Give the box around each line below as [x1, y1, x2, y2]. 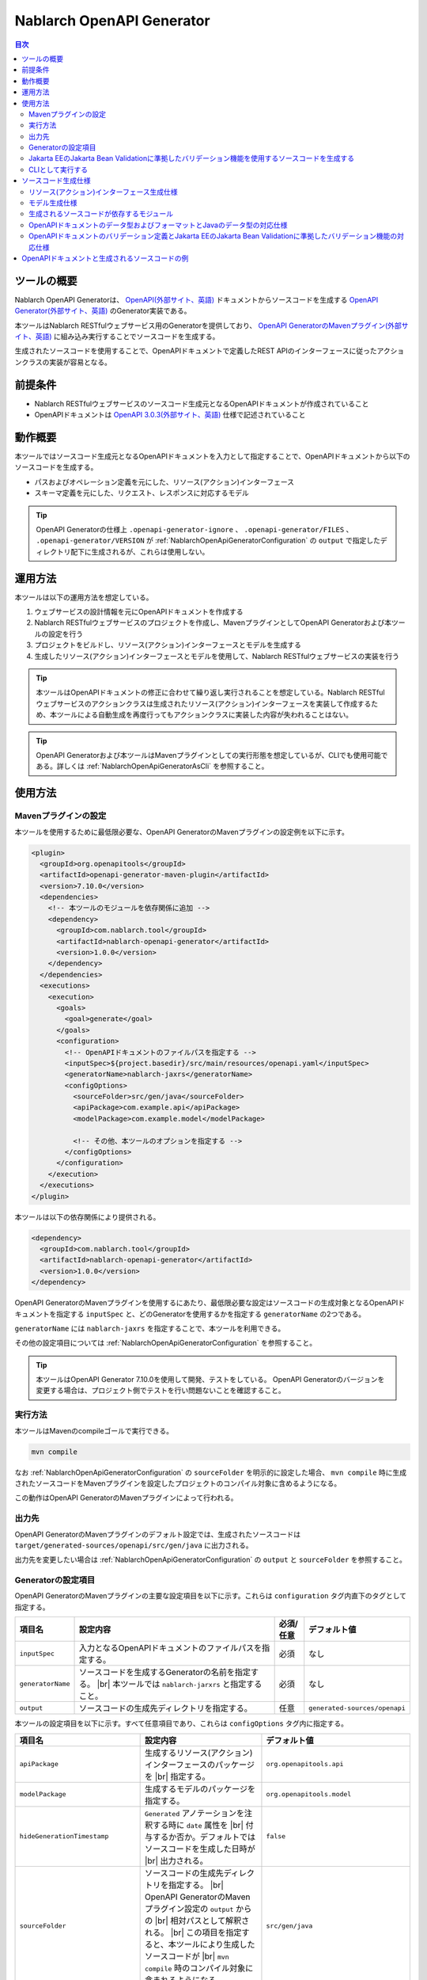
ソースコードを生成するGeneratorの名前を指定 [78, 1667, 251, 1678]
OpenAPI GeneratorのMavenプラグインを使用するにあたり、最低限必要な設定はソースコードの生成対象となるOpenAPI [14, 1298, 399, 1308]
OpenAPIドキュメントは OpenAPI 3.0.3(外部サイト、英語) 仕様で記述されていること [34, 410, 306, 420]
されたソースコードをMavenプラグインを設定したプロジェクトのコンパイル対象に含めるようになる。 [14, 1478, 342, 1488]
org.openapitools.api [266, 1760, 344, 1769]
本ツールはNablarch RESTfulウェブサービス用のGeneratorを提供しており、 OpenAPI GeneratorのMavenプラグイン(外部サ [14, 321, 409, 330]
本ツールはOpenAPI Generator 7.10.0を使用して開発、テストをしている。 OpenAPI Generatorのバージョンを [36, 1375, 385, 1384]
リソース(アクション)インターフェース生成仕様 [28, 187, 178, 196]
